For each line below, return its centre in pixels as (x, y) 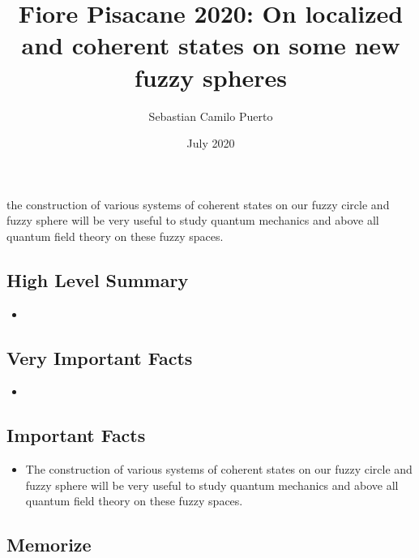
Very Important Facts (100, 357)
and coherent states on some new (211, 45)
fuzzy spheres (211, 77)
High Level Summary (98, 279)
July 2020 (211, 143)
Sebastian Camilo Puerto (211, 116)
